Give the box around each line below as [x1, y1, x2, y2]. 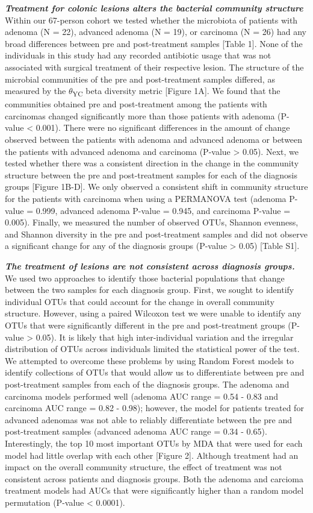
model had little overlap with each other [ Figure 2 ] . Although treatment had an [5, 448, 299, 461]
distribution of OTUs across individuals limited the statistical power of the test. [5, 342, 300, 355]
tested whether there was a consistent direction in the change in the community [5, 157, 299, 169]
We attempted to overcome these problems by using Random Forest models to [5, 354, 294, 367]
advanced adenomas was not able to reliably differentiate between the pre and [5, 413, 293, 426]
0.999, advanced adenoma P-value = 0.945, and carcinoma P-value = [36, 204, 291, 216]
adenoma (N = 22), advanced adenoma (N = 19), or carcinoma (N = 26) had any [5, 25, 306, 38]
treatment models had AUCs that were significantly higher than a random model [5, 484, 304, 497]
